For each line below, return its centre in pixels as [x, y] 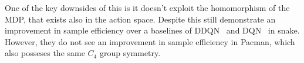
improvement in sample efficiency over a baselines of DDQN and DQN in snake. [152, 30]
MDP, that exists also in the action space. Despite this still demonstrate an [140, 19]
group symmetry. [130, 53]
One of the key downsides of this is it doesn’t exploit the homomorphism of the [147, 8]
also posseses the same [45, 53]
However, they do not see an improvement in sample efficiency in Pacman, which [150, 41]
